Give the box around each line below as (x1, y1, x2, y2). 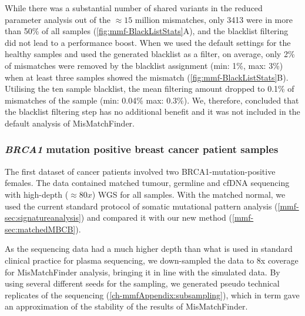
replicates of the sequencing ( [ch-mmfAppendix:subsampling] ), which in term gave (5, 288, 300, 301)
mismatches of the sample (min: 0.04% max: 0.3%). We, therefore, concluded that (5, 94, 299, 106)
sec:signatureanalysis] (5, 211, 81, 224)
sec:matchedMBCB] (5, 222, 76, 235)
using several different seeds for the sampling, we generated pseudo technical (5, 277, 280, 290)
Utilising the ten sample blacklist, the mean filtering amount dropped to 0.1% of (5, 82, 294, 95)
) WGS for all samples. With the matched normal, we (92, 188, 286, 200)
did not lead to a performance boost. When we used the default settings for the (5, 36, 291, 48)
